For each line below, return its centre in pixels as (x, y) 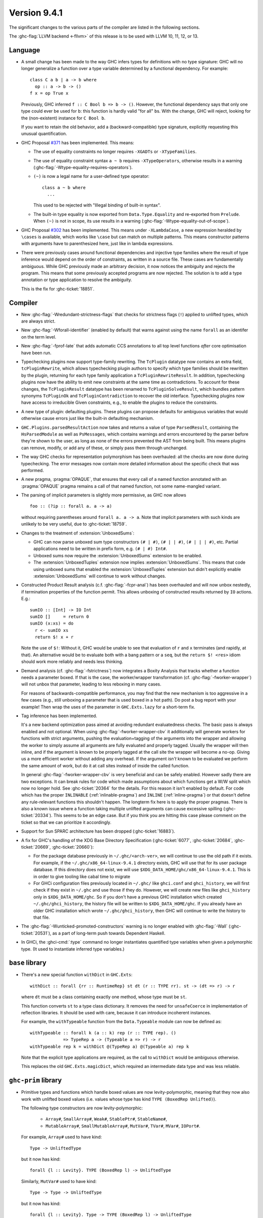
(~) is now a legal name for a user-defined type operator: (91, 176)
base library (28, 963)
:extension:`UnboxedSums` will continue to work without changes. (100, 576)
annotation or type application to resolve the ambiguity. (77, 280)
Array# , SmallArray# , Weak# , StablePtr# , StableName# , (106, 1119)
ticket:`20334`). (37, 816)
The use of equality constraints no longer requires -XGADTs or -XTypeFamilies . (115, 152)
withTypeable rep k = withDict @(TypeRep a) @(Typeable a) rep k (110, 1047)
